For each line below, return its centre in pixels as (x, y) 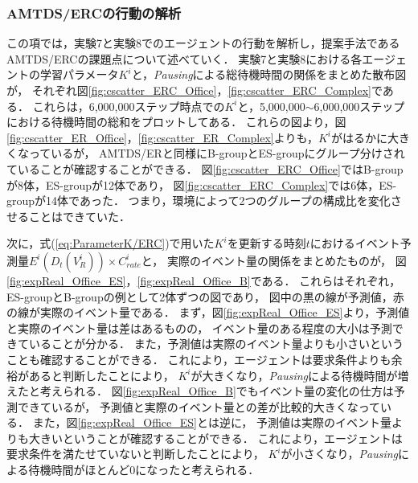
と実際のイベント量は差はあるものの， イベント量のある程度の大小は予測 (199, 327)
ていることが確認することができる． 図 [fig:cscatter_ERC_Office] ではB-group (205, 168)
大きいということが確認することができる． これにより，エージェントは (215, 438)
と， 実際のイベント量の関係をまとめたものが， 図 (274, 260)
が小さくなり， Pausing (339, 454)
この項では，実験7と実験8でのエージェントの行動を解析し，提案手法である (203, 43)
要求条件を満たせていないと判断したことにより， (135, 454)
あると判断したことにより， (101, 375)
